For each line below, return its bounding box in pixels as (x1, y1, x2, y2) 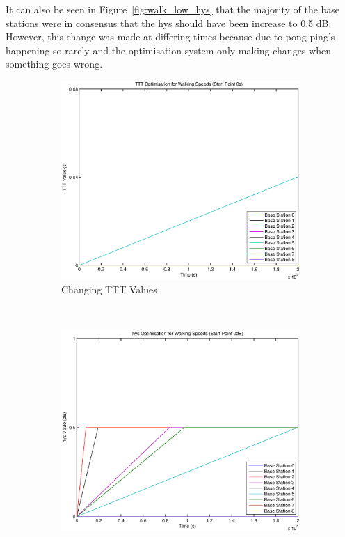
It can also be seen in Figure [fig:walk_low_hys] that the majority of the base (6, 2, 340, 16)
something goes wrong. (6, 56, 103, 71)
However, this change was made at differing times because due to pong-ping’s (6, 29, 335, 44)
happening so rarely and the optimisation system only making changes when (6, 42, 331, 57)
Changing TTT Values (61, 282, 157, 297)
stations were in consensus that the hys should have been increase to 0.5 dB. (6, 15, 332, 30)
